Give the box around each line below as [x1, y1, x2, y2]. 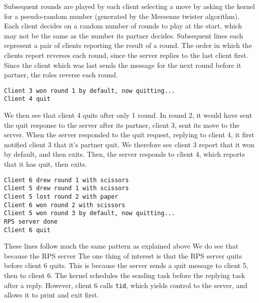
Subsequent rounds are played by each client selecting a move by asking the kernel [4, 1, 255, 11]
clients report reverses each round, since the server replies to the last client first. [4, 49, 249, 60]
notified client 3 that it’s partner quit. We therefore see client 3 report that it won [4, 139, 255, 149]
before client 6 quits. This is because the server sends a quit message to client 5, [4, 260, 249, 271]
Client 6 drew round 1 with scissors [4, 176, 129, 184]
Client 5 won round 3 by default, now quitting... [4, 210, 175, 217]
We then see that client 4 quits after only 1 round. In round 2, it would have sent [4, 110, 253, 120]
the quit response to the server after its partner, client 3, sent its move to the [4, 119, 240, 130]
